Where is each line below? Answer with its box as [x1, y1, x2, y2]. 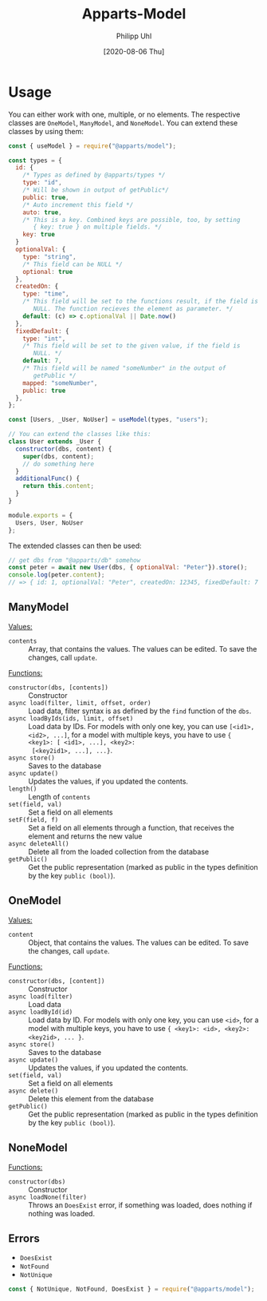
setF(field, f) [8, 815, 59, 823]
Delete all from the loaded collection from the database [28, 847, 210, 856]
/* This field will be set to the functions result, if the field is [22, 297, 259, 306]
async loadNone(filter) [8, 1193, 88, 1201]
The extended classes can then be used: [8, 541, 142, 550]
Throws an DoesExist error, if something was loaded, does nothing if [28, 1200, 253, 1210]
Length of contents [28, 791, 91, 801]
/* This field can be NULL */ [22, 260, 124, 268]
